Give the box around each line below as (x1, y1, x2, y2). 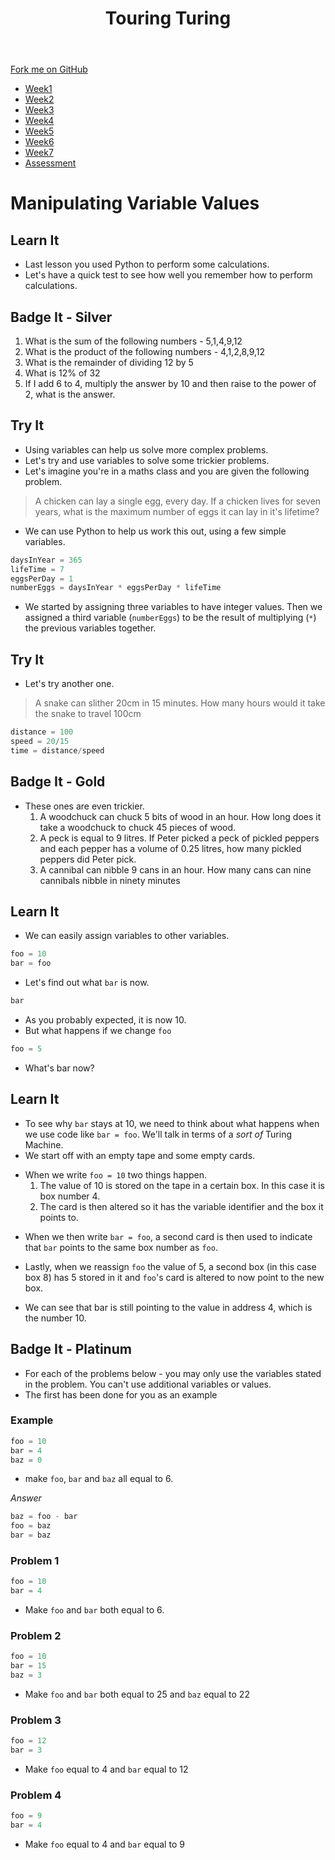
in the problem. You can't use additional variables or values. (24, 1378, 272, 1390)
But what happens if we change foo (24, 1025, 172, 1036)
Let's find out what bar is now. (24, 977, 150, 989)
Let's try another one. (24, 678, 115, 690)
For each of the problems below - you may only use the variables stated (24, 1367, 322, 1379)
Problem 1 (10, 1553, 60, 1567)
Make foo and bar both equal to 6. (24, 1604, 165, 1616)
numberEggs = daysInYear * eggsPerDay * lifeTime (10, 583, 222, 593)
